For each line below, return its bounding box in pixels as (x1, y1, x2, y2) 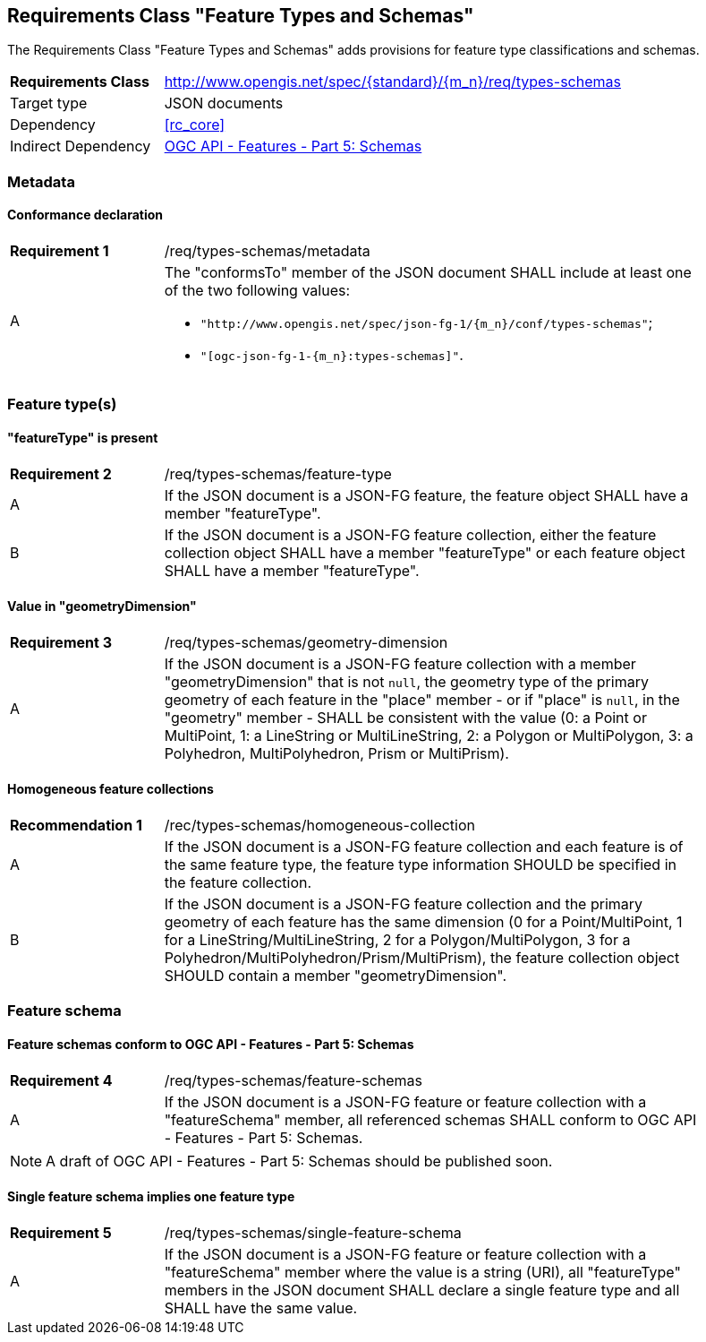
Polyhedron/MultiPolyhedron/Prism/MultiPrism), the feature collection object (164, 949, 680, 968)
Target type (10, 94, 88, 113)
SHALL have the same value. (164, 1298, 358, 1317)
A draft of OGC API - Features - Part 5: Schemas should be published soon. (46, 1151, 553, 1170)
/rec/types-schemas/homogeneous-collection (164, 816, 476, 835)
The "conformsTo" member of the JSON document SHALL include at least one (164, 263, 692, 282)
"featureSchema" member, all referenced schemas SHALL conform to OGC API (164, 1110, 697, 1129)
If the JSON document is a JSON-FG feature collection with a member (164, 654, 636, 673)
